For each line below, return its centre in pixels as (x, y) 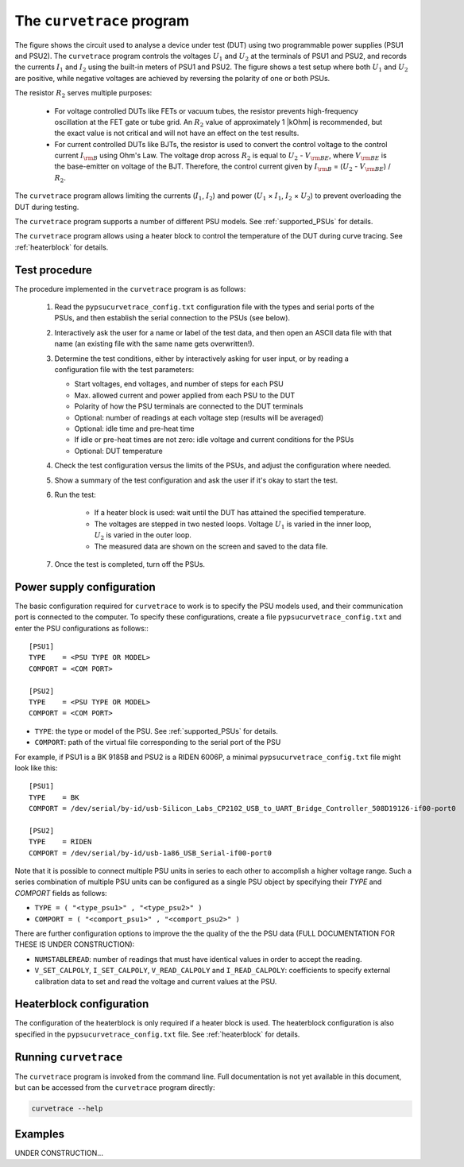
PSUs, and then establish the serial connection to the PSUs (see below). (172, 318)
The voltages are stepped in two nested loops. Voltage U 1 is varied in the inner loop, (233, 525)
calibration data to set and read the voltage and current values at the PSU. (156, 981)
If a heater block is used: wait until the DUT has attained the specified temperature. (230, 513)
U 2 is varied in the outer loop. (143, 536)
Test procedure (54, 270)
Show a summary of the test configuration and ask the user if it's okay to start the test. (196, 480)
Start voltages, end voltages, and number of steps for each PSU (179, 384)
